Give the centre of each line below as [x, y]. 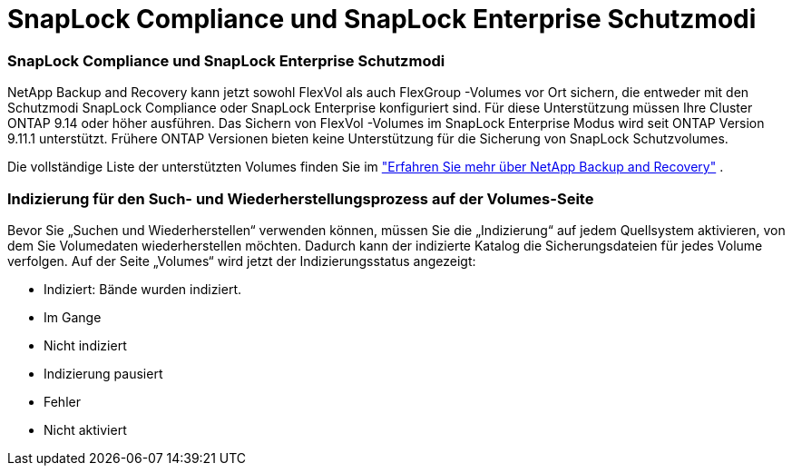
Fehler [62, 401]
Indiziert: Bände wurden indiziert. [143, 289]
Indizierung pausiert [103, 373]
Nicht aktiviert [85, 429]
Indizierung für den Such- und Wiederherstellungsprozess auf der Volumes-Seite [301, 198]
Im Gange [73, 317]
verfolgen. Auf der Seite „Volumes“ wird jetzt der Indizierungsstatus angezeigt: [242, 261]
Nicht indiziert [85, 345]
